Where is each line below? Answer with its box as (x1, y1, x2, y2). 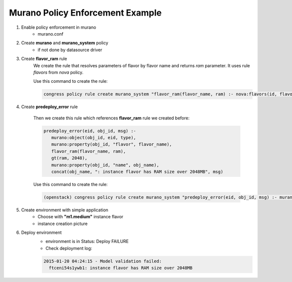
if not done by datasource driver (37, 47, 102, 53)
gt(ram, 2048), (51, 155, 88, 161)
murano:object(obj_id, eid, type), (51, 135, 136, 141)
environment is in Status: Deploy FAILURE (45, 239, 129, 244)
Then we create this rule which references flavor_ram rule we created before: (33, 115, 190, 121)
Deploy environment (21, 229, 62, 236)
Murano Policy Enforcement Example (9, 7, 162, 18)
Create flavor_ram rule (21, 56, 68, 62)
